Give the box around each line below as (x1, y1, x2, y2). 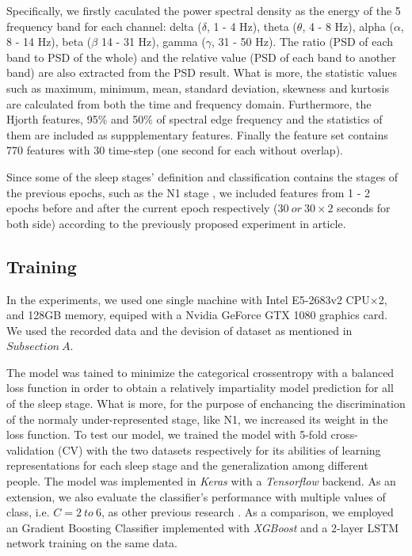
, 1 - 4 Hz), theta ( (206, 17, 297, 34)
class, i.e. (6, 504, 50, 520)
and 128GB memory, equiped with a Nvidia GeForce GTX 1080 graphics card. (6, 307, 387, 323)
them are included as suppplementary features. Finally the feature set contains (6, 126, 388, 143)
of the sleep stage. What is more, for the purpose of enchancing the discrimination (6, 395, 406, 412)
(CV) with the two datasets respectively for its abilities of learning (57, 441, 381, 458)
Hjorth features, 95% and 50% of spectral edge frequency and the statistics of (6, 111, 383, 128)
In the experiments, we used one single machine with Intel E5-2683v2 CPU (6, 291, 370, 307)
